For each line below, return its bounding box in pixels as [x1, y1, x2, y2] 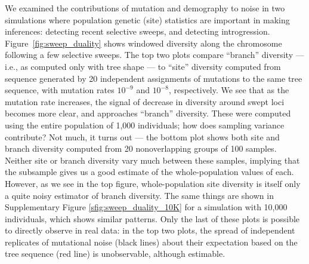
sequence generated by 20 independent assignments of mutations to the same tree [5, 72, 302, 84]
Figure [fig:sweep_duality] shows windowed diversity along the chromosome [5, 36, 282, 49]
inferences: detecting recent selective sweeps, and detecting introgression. [5, 25, 270, 38]
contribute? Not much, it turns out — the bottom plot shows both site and [5, 130, 280, 143]
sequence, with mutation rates [5, 84, 115, 96]
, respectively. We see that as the [168, 84, 289, 96]
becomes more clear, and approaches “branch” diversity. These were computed [5, 107, 291, 119]
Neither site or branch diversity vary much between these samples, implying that [5, 154, 300, 166]
